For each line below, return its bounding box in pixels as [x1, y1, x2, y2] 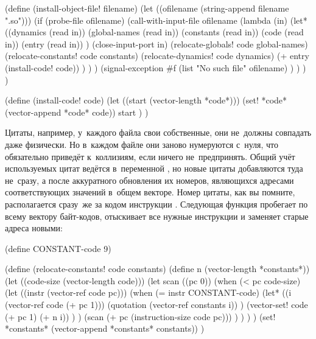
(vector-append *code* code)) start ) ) [5, 105, 149, 118]
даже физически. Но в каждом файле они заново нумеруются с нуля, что [5, 138, 279, 150]
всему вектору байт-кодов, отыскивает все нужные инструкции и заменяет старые [5, 209, 309, 222]
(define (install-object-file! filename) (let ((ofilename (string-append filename [5, 2, 289, 14]
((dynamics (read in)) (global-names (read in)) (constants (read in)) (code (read [5, 26, 304, 38]
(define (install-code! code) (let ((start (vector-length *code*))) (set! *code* [5, 94, 287, 107]
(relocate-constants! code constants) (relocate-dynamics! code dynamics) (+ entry [5, 49, 309, 62]
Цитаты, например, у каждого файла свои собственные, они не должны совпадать [5, 126, 312, 139]
